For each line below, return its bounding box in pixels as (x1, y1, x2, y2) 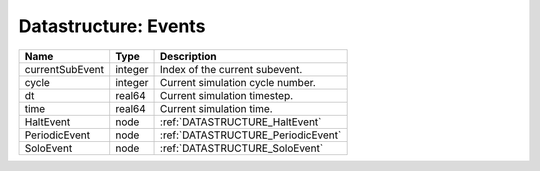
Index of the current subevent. (160, 62, 303, 76)
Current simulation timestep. (160, 88, 294, 102)
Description (160, 49, 217, 63)
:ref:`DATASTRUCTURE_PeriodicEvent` (160, 128, 342, 142)
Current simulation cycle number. (160, 75, 317, 89)
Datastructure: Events (18, 15, 206, 37)
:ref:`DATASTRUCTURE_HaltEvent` (160, 115, 322, 129)
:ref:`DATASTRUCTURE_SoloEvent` (160, 141, 324, 155)
